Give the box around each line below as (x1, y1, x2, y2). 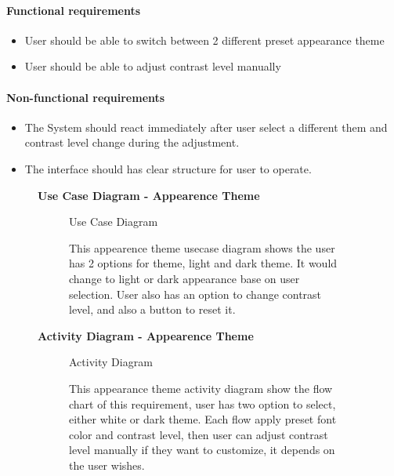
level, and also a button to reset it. (69, 301, 236, 318)
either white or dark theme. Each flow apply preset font (69, 411, 337, 427)
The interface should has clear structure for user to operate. (24, 160, 312, 176)
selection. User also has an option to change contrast (69, 285, 322, 302)
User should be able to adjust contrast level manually (24, 58, 281, 74)
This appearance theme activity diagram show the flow (69, 380, 333, 396)
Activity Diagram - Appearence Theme (38, 327, 254, 343)
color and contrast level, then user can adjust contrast (69, 426, 328, 442)
